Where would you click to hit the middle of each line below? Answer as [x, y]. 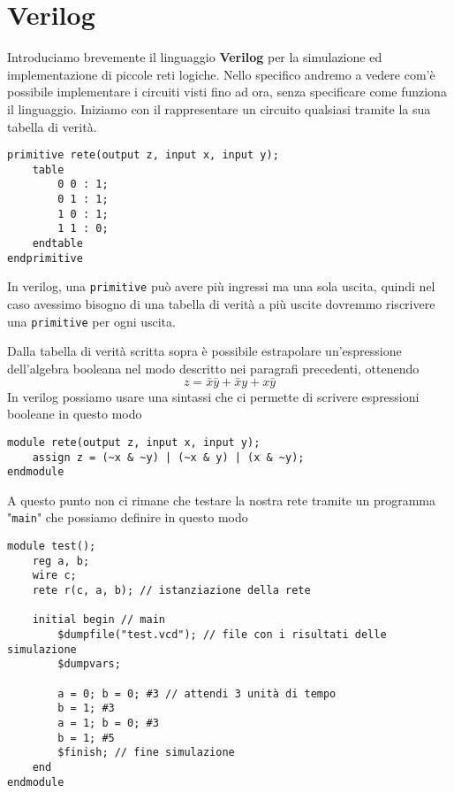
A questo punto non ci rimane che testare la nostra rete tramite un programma [222, 500]
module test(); [52, 547]
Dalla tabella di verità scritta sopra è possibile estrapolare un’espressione [204, 351]
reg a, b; [61, 561]
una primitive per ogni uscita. [91, 321]
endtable [57, 244]
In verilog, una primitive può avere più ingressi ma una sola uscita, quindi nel [221, 286]
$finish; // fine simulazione [146, 753]
